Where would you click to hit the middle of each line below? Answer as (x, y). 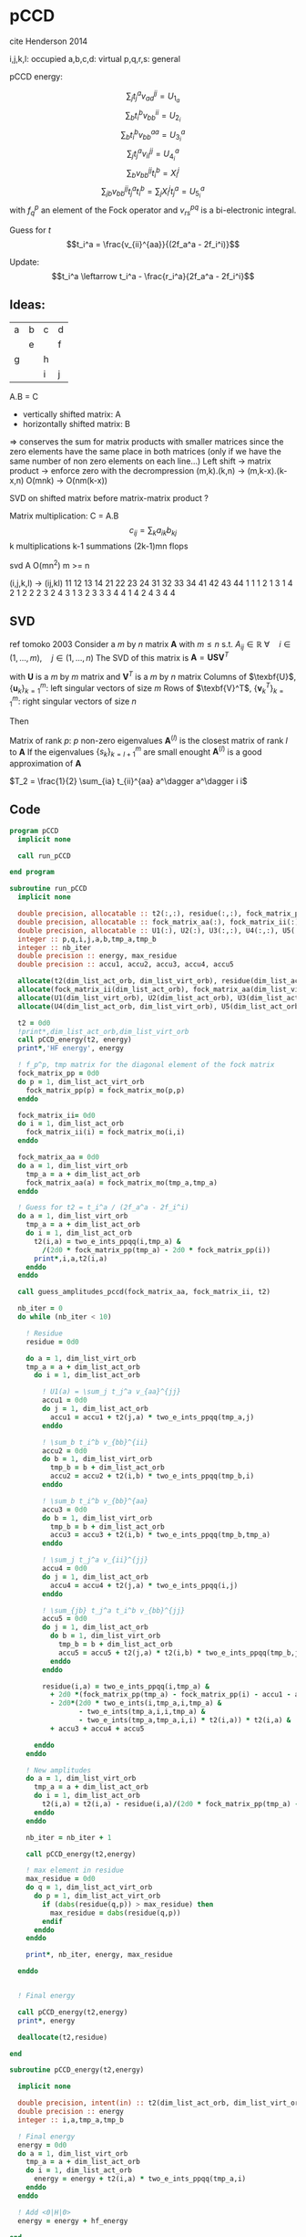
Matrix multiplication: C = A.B (64, 516)
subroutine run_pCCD (49, 889)
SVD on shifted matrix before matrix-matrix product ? (109, 497)
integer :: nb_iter (55, 947)
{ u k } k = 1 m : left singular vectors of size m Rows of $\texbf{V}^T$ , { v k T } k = (147, 688)
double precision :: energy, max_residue (97, 956)
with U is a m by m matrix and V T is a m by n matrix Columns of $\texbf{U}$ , (153, 676)
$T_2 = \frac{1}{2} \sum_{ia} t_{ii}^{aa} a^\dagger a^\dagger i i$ (128, 780)
